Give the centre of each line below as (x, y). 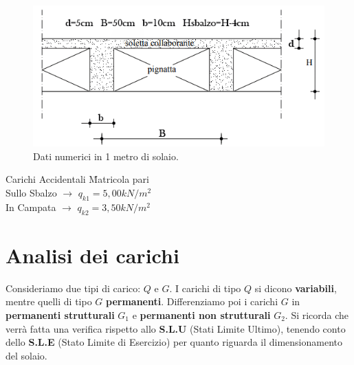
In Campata (31, 207)
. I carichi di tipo (205, 288)
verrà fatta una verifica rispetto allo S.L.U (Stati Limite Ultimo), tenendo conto (176, 328)
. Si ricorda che (317, 314)
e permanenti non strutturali (201, 314)
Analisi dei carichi (92, 255)
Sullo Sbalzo (31, 193)
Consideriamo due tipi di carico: (73, 288)
